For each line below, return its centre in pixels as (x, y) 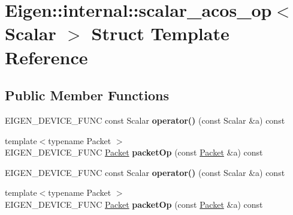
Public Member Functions (87, 95)
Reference (46, 57)
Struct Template (160, 33)
